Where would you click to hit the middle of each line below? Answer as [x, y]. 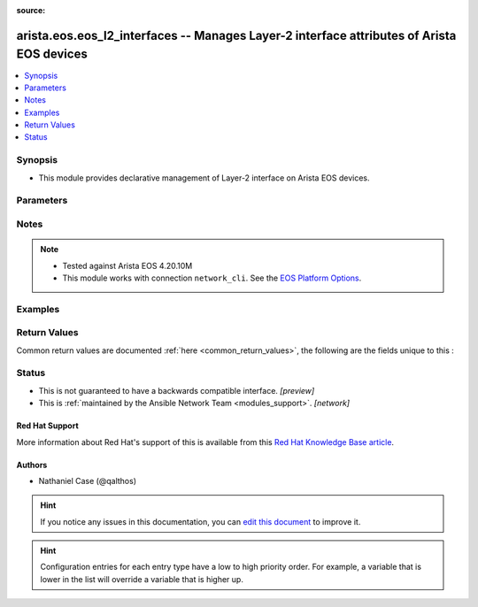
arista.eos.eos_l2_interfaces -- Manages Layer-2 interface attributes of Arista [236, 35]
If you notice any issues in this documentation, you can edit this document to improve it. [200, 521]
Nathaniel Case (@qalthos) [88, 480]
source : [31, 10]
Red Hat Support [47, 426]
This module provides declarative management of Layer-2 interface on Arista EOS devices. [204, 178]
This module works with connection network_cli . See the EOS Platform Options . [212, 278]
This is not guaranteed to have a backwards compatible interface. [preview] [177, 390]
